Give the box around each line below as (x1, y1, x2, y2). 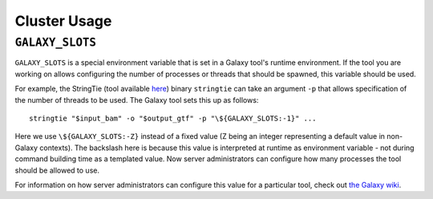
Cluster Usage (14, 12, 112, 30)
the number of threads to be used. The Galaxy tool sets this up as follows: (14, 95, 259, 104)
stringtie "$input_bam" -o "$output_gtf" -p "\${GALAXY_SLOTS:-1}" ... (29, 113, 317, 123)
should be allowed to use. (14, 165, 100, 175)
